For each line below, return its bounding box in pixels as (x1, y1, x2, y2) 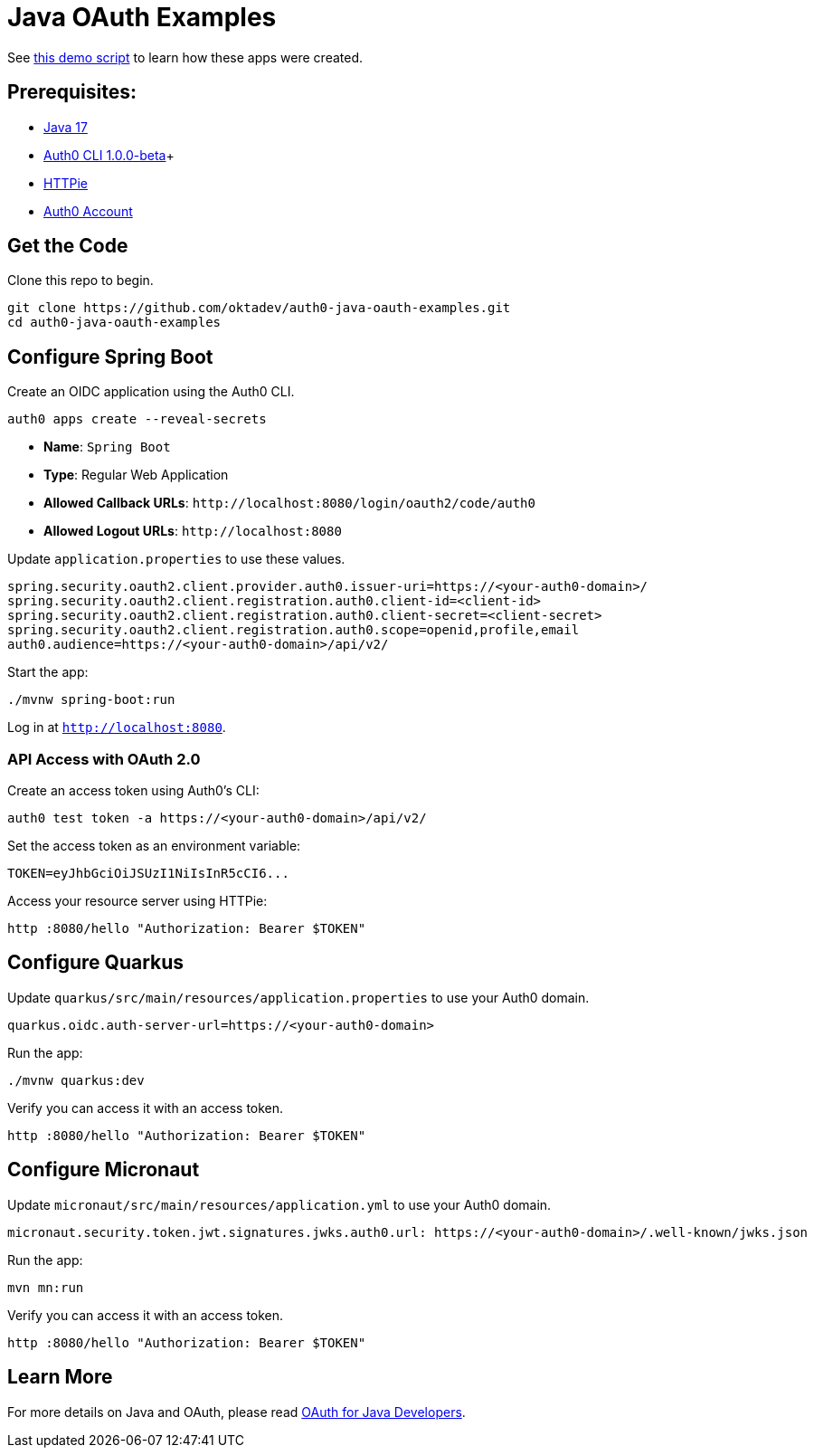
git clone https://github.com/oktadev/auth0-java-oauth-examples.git (7, 300, 511, 316)
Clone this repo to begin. (7, 272, 154, 289)
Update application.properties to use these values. (7, 551, 345, 567)
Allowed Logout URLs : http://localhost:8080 (43, 523, 342, 539)
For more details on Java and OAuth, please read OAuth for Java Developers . (7, 1403, 466, 1420)
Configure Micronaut (7, 1158, 200, 1182)
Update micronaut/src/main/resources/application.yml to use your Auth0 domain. (7, 1196, 552, 1212)
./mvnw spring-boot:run (7, 692, 175, 708)
